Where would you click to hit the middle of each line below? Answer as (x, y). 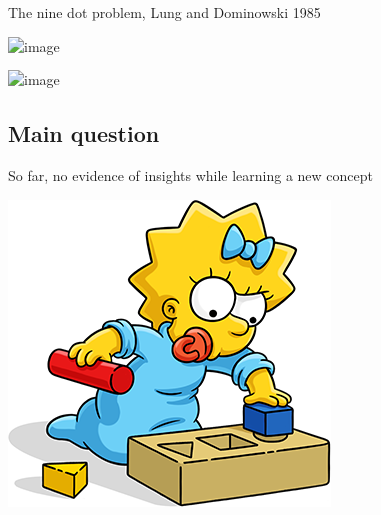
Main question (84, 133)
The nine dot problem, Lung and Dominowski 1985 (164, 12)
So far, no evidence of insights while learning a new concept (191, 174)
